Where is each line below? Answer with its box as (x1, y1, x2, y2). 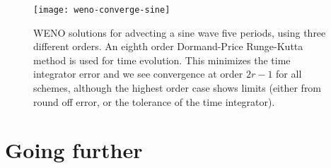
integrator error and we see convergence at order (33, 66, 243, 81)
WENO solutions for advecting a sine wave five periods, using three (33, 25, 326, 40)
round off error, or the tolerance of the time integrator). (33, 94, 275, 109)
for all (276, 66, 302, 81)
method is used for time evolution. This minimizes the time (33, 52, 291, 67)
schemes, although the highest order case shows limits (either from (33, 80, 322, 95)
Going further (5, 136, 143, 164)
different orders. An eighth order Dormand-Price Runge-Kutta (33, 39, 303, 54)
